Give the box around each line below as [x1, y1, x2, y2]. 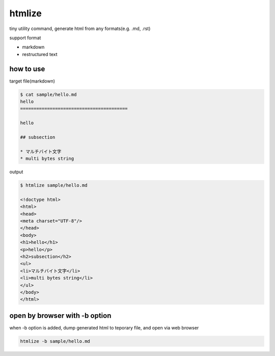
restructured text [22, 51, 58, 57]
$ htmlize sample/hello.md [20, 182, 88, 188]
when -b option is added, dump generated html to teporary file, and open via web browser [9, 324, 199, 331]
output [9, 169, 23, 175]
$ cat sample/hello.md [20, 92, 77, 97]
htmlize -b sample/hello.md [20, 338, 90, 344]
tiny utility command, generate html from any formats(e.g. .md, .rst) [9, 25, 151, 32]
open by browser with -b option [9, 311, 112, 320]
